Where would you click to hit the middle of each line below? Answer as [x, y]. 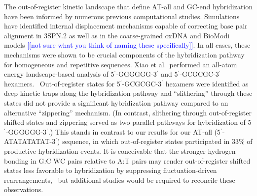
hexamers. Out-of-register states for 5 [62, 83]
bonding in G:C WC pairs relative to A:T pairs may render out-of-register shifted [127, 160]
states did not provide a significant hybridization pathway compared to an [116, 102]
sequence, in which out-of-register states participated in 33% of [157, 141]
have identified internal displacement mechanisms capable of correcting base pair [126, 26]
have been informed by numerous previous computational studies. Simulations [122, 16]
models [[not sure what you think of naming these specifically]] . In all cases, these [127, 45]
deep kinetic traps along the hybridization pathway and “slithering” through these [128, 93]
